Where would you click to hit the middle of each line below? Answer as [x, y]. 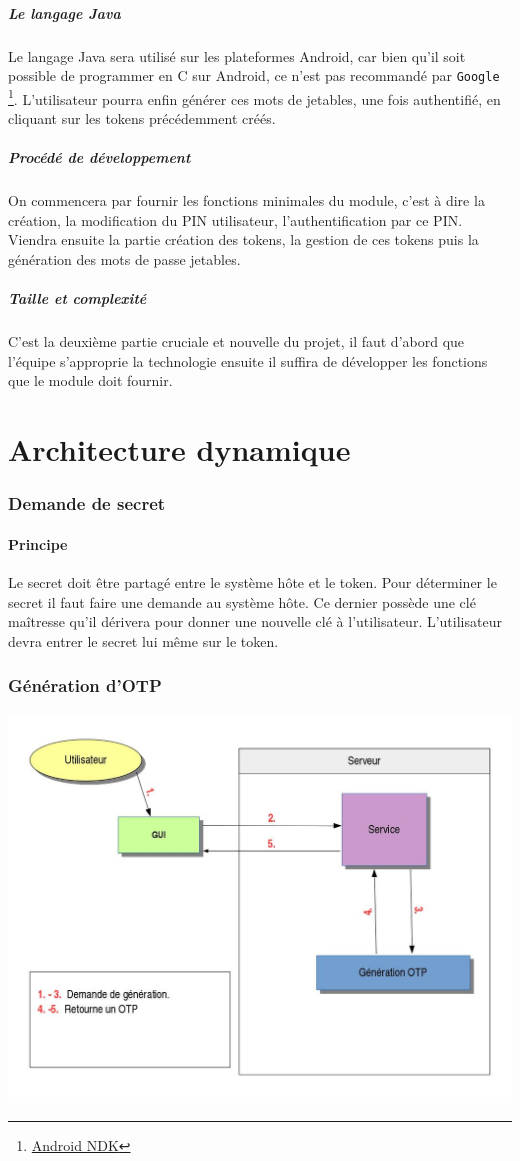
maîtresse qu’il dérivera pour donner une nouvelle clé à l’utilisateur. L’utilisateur [255, 621]
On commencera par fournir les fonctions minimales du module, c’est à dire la [246, 200]
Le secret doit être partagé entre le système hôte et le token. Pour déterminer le [252, 581]
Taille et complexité [77, 298]
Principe [38, 543]
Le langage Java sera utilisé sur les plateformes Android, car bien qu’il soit [237, 55]
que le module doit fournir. [90, 380]
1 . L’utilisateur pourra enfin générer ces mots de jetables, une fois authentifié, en [254, 97]
